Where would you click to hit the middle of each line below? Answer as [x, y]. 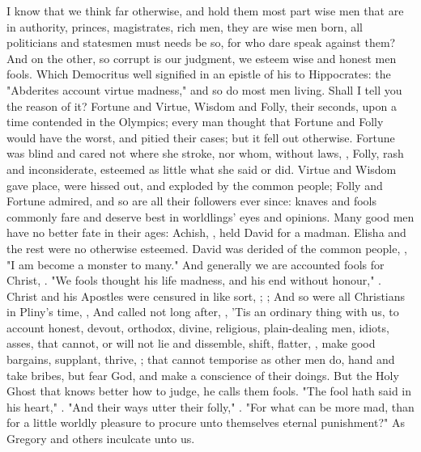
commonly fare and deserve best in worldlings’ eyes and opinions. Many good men [210, 216]
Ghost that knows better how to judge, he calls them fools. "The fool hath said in [209, 391]
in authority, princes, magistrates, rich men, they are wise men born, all [185, 26]
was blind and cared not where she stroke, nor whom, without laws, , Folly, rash [205, 153]
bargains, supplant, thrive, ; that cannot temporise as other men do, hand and [201, 359]
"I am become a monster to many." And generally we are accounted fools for [196, 264]
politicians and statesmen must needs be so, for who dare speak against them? [201, 42]
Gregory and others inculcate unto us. [101, 439]
